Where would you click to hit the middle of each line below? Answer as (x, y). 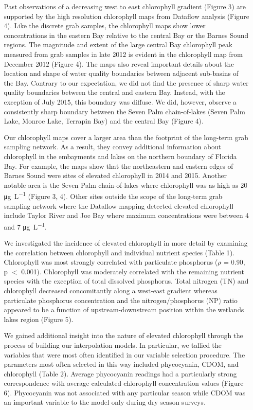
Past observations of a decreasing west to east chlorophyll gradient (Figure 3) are (125, 6)
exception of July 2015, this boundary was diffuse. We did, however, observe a (120, 101)
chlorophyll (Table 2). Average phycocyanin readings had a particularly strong (120, 373)
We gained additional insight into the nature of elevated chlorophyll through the (124, 335)
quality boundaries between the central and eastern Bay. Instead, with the (115, 92)
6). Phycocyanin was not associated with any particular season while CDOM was (125, 392)
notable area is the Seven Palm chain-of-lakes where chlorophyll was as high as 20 (126, 185)
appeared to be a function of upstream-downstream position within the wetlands (124, 310)
